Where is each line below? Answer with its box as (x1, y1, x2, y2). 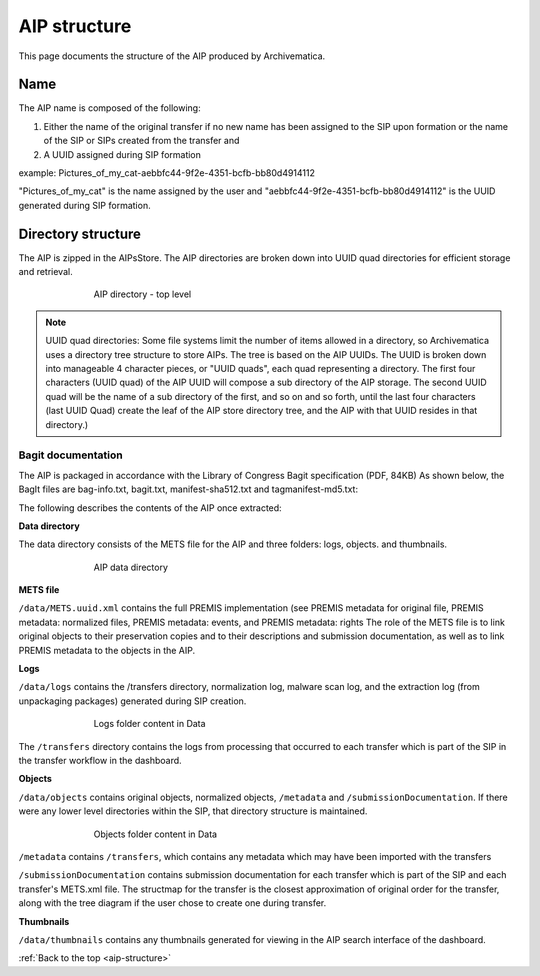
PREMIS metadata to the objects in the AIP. (18, 644, 196, 656)
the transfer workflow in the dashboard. (18, 755, 182, 766)
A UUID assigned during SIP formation (43, 148, 202, 160)
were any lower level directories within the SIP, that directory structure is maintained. (18, 805, 368, 817)
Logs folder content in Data (93, 718, 206, 730)
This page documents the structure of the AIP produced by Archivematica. (18, 50, 326, 62)
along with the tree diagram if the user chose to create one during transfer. (18, 897, 327, 909)
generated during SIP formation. (18, 199, 151, 211)
